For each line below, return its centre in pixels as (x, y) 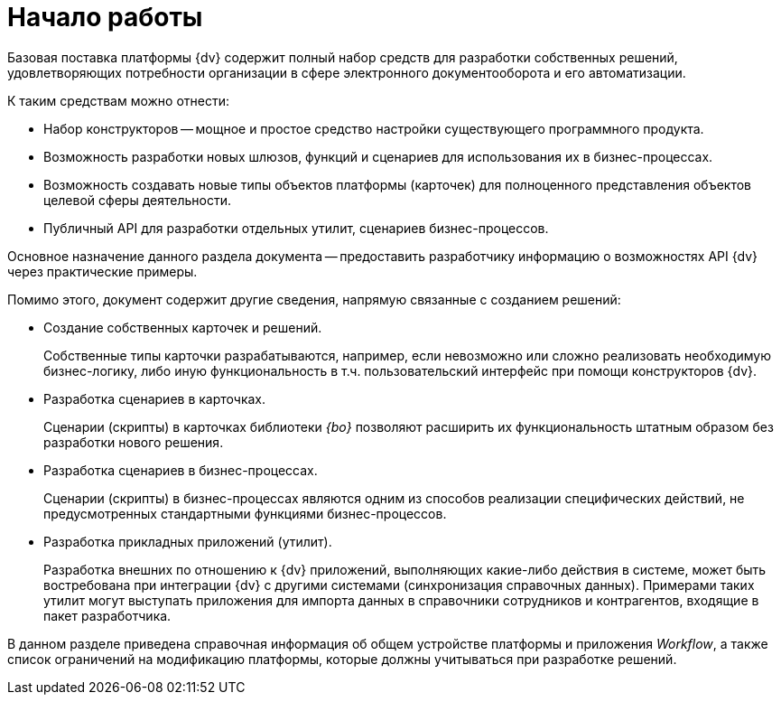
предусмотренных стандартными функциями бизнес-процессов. (245, 513)
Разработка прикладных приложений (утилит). (188, 541)
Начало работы (105, 17)
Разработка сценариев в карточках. (155, 398)
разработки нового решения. (134, 442)
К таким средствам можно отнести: (119, 100)
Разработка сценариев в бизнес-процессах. (181, 470)
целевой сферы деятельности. (137, 200)
